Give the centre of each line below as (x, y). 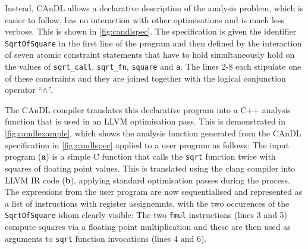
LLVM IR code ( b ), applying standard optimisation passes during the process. (148, 180)
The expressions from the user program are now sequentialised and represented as (154, 192)
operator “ (24, 90)
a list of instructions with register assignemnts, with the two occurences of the (147, 203)
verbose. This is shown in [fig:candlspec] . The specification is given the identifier (151, 31)
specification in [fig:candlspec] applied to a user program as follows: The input (147, 144)
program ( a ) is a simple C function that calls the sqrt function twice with (140, 156)
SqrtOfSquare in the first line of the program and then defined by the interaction (153, 43)
